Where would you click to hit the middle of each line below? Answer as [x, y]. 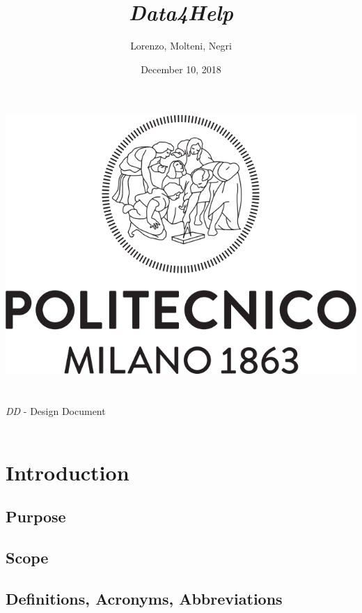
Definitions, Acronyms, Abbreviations [144, 599]
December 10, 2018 [181, 69]
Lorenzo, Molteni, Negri [181, 46]
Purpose [36, 516]
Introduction [68, 472]
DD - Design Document [56, 410]
